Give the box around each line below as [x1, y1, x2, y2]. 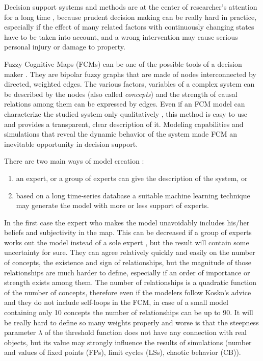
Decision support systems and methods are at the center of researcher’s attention [4, 2, 257, 12]
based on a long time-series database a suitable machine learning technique [16, 190, 250, 200]
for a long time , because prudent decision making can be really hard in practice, [4, 11, 257, 22]
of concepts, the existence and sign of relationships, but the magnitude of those [4, 257, 252, 268]
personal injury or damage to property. [4, 41, 125, 52]
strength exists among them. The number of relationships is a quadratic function [4, 277, 256, 288]
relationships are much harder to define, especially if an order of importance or [4, 267, 250, 277]
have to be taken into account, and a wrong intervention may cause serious [4, 31, 238, 42]
